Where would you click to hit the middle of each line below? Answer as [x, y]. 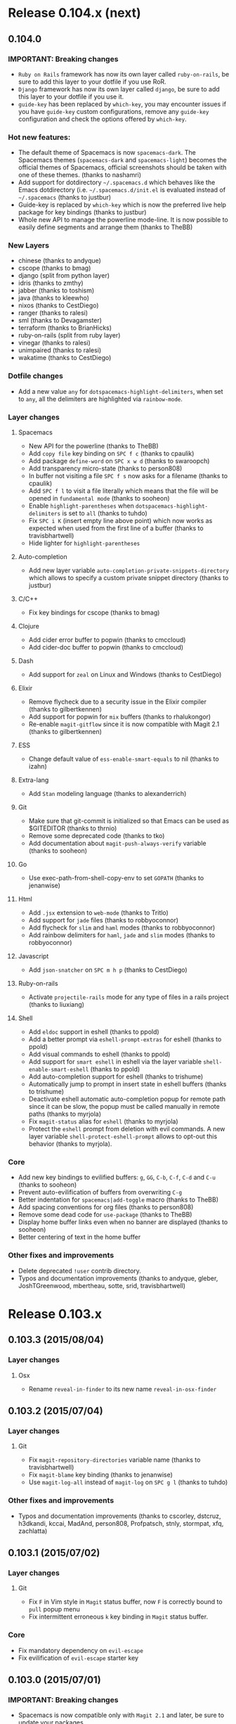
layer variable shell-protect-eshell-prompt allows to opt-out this [123, 1136]
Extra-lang [33, 780]
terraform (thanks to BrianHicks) [65, 328]
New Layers [29, 245]
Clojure [28, 626]
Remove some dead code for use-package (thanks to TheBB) [105, 1215]
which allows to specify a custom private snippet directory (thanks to [129, 578]
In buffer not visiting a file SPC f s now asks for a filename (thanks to [128, 476]
